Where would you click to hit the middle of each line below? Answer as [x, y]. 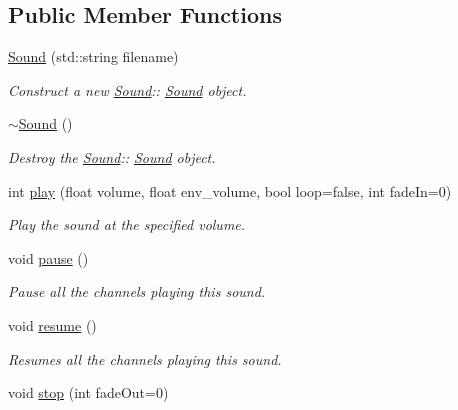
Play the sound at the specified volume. [127, 224]
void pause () [48, 257]
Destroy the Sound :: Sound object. [112, 156]
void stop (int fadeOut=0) [88, 392]
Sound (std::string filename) [93, 56]
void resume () [52, 324]
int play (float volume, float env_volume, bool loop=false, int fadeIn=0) [230, 190]
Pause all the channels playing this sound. [137, 291]
